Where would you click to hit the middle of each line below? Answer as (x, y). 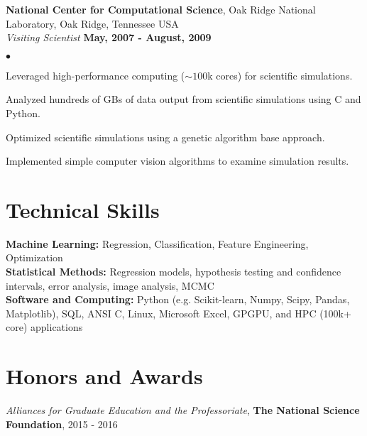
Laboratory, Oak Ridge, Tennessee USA (92, 23)
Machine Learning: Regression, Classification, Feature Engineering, (157, 243)
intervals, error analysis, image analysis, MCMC (110, 285)
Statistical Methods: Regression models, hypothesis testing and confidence (174, 272)
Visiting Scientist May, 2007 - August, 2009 (109, 37)
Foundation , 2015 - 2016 (62, 424)
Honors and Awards (104, 376)
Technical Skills (83, 209)
